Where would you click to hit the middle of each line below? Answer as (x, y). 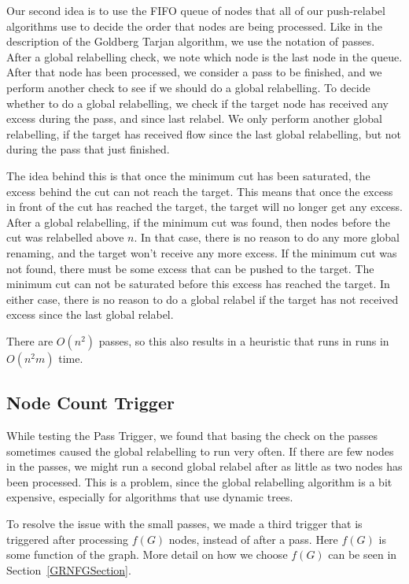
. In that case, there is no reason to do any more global (267, 237)
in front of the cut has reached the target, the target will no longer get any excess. (204, 207)
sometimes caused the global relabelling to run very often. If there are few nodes (200, 451)
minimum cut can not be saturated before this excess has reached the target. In (198, 284)
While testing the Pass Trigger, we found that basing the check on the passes (192, 436)
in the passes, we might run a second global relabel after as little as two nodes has (204, 466)
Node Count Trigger (90, 403)
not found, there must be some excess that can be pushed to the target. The (190, 268)
